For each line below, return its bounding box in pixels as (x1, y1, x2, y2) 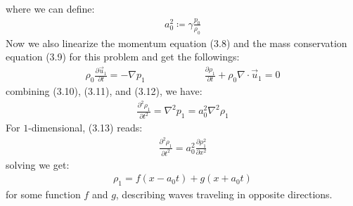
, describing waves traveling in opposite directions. (115, 187, 333, 202)
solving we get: (6, 157, 70, 172)
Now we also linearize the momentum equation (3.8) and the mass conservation (6, 35, 347, 50)
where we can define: (6, 1, 95, 15)
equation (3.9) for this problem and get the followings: (6, 49, 240, 64)
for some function (6, 187, 81, 202)
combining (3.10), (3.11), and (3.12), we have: (6, 83, 203, 98)
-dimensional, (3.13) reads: (28, 120, 143, 135)
